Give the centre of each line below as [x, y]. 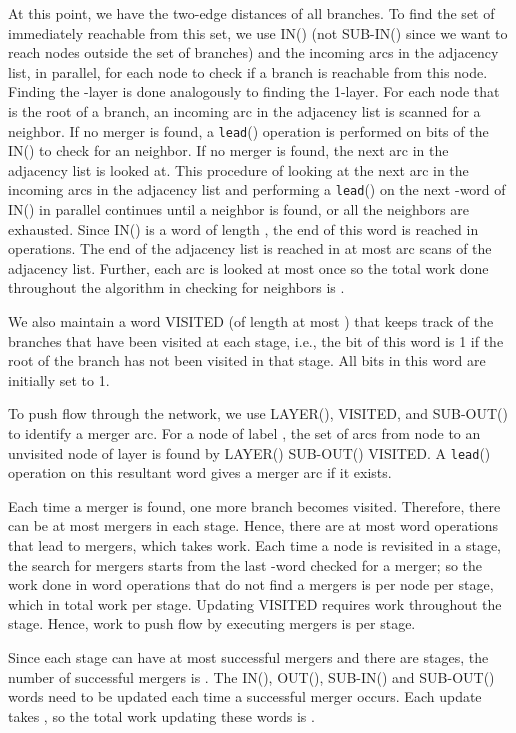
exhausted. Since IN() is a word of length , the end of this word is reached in [243, 228]
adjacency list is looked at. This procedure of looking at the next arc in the [238, 169]
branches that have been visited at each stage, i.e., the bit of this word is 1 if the [256, 340]
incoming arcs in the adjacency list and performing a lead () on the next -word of [257, 189]
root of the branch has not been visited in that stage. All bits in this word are [247, 360]
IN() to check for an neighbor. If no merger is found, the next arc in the [228, 150]
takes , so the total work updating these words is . [161, 715]
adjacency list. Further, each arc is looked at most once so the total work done [248, 267]
